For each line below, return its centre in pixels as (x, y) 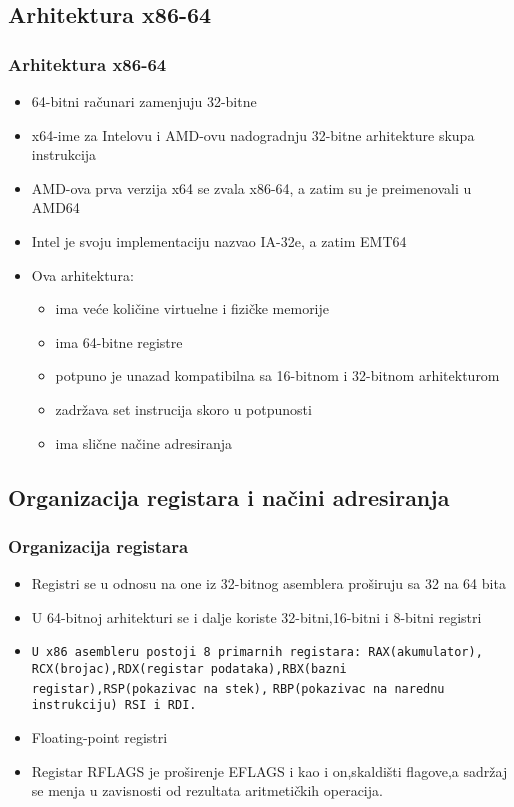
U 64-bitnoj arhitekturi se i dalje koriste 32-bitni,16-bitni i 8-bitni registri (256, 616)
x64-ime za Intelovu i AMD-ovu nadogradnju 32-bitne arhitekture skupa (253, 134)
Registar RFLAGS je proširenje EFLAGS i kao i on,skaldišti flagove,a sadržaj (269, 770)
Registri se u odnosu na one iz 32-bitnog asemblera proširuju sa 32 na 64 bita (268, 583)
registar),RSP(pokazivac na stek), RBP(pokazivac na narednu (238, 688)
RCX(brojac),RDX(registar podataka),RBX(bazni (189, 668)
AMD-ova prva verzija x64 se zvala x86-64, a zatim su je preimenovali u (251, 187)
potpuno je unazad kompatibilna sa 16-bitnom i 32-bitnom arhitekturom (277, 375)
